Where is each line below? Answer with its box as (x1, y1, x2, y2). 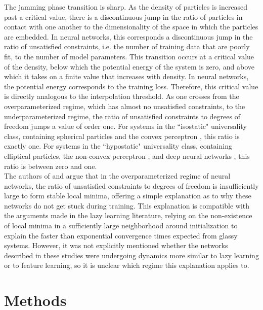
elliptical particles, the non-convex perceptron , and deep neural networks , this (4, 150, 250, 161)
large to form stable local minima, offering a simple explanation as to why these (4, 190, 251, 201)
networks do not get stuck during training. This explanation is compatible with (4, 200, 250, 211)
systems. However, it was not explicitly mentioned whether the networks (4, 240, 228, 251)
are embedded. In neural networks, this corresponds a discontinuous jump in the (4, 31, 253, 42)
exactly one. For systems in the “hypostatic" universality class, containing (4, 141, 232, 151)
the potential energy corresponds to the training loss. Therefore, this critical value (4, 81, 258, 91)
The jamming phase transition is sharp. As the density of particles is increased (4, 2, 248, 12)
